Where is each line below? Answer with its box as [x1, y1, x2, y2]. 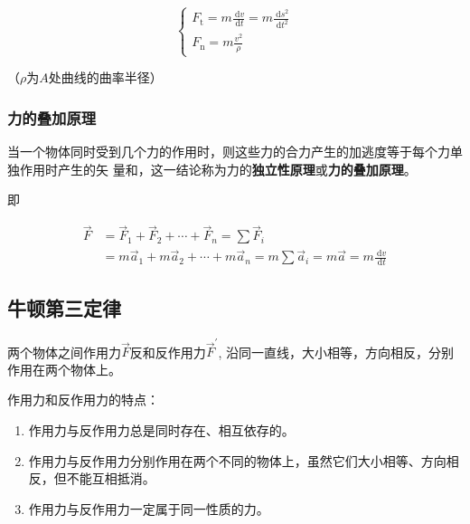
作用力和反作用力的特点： [7, 390, 159, 409]
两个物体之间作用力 [7, 342, 121, 361]
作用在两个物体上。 [7, 359, 121, 378]
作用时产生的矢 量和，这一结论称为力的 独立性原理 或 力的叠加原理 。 [19, 159, 417, 178]
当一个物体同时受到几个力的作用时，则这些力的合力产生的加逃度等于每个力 [7, 142, 450, 161]
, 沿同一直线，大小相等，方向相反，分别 [218, 342, 454, 361]
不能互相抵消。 [66, 469, 155, 488]
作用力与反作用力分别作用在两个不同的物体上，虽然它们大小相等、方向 [28, 451, 446, 470]
